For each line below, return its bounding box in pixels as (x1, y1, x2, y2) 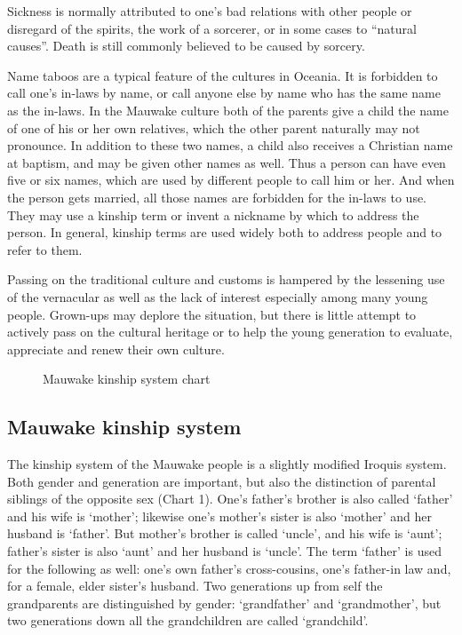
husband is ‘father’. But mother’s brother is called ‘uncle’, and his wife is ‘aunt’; (7, 524, 442, 543)
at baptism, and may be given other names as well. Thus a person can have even (7, 153, 446, 171)
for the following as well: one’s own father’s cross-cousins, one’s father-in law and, (7, 559, 451, 577)
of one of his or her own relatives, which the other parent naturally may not (7, 118, 420, 137)
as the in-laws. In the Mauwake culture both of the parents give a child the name (7, 100, 449, 119)
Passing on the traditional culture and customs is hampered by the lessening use (7, 270, 445, 289)
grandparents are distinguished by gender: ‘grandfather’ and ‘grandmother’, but (7, 593, 442, 612)
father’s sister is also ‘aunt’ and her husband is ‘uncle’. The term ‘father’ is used (7, 542, 442, 560)
